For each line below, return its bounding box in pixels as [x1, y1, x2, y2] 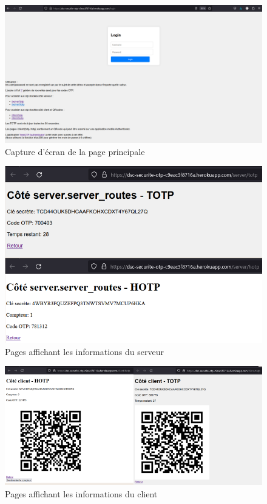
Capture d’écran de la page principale [5, 145, 145, 157]
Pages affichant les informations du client [5, 487, 158, 500]
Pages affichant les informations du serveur [5, 345, 164, 357]
